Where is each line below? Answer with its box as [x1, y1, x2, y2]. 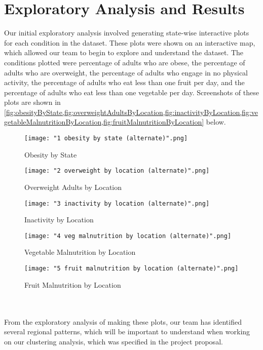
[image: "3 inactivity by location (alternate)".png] [24, 200, 210, 207]
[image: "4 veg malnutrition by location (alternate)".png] [24, 232, 232, 240]
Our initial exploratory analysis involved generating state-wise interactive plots [4, 27, 249, 38]
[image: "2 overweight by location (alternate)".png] [24, 167, 210, 175]
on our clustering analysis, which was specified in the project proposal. [4, 336, 223, 346]
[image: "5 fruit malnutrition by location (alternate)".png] [24, 265, 239, 273]
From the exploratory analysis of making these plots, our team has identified [4, 316, 242, 327]
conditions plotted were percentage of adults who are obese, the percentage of [4, 57, 245, 67]
